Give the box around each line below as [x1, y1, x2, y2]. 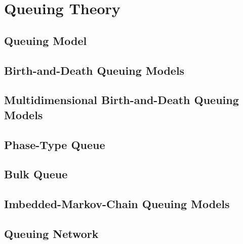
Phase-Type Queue [4, 136, 105, 152]
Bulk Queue [4, 166, 68, 182]
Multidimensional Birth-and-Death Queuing [4, 92, 239, 108]
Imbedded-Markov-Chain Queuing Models [4, 196, 230, 212]
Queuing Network [4, 225, 99, 241]
